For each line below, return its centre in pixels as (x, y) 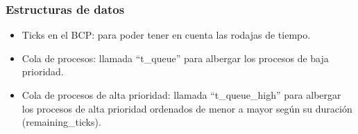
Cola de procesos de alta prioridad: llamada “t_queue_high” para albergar (181, 95)
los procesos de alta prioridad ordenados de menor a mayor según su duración (187, 108)
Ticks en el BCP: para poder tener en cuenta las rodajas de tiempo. (166, 35)
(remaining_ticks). (61, 122)
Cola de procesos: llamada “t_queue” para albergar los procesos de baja (175, 58)
